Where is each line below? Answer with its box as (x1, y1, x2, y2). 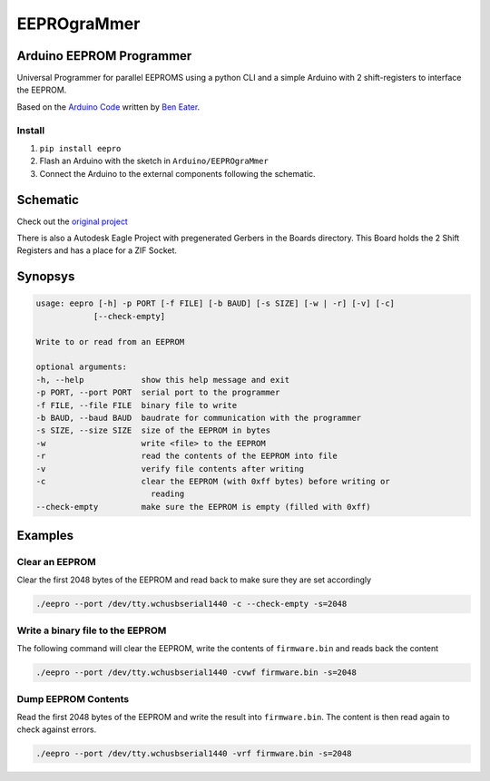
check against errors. (16, 724, 97, 735)
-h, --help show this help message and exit (35, 375, 290, 385)
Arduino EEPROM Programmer (16, 48, 192, 63)
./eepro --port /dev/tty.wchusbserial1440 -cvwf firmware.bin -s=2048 (35, 668, 358, 678)
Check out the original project (16, 216, 129, 227)
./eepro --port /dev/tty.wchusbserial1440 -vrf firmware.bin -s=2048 (35, 748, 352, 759)
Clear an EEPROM (16, 556, 97, 569)
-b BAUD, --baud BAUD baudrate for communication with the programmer (35, 413, 362, 423)
